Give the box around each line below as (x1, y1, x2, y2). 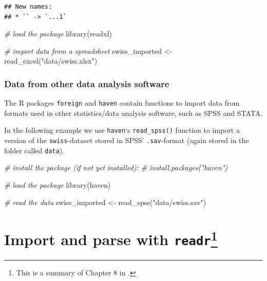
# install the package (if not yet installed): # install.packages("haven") (4, 162, 228, 173)
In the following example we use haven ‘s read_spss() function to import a (4, 125, 240, 135)
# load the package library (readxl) (4, 28, 112, 39)
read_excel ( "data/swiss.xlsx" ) (4, 55, 98, 66)
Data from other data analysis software (4, 77, 169, 90)
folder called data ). (4, 145, 64, 155)
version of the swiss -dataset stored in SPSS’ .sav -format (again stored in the (4, 135, 249, 146)
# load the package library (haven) (4, 179, 111, 190)
